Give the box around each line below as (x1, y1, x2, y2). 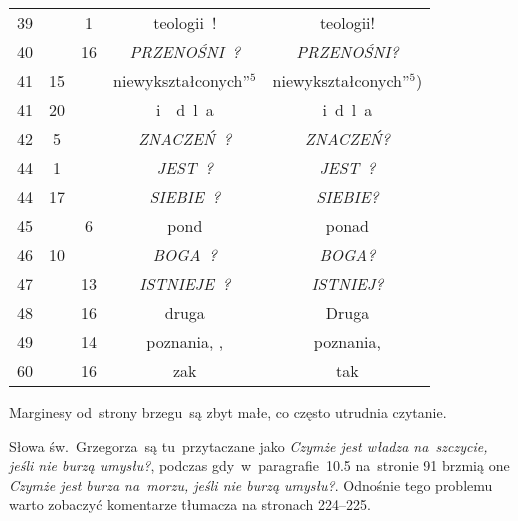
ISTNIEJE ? (139, 272, 231, 295)
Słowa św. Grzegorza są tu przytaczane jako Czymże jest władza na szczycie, (9, 435, 488, 456)
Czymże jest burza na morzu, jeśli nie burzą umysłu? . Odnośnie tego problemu (9, 474, 493, 495)
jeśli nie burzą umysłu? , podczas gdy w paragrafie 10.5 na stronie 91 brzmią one (9, 455, 510, 476)
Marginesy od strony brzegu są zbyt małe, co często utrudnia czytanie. (9, 402, 447, 422)
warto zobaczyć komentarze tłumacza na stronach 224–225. (9, 494, 371, 515)
